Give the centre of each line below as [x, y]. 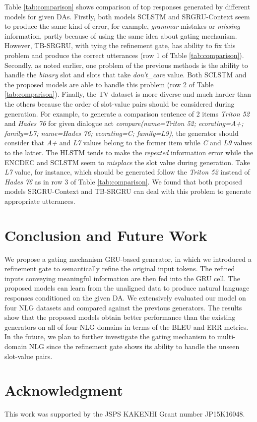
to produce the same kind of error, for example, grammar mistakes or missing [122, 26]
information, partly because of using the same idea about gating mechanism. [121, 35]
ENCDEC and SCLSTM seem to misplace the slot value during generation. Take [127, 162]
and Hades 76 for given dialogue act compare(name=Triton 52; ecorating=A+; [124, 123]
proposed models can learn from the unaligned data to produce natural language [127, 288]
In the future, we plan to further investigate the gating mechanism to [110, 336]
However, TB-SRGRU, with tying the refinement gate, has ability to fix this [120, 45]
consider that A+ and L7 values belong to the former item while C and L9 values [128, 143]
